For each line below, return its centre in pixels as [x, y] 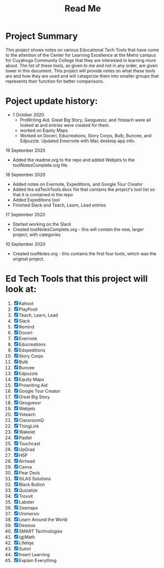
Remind [27, 327]
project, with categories [36, 235]
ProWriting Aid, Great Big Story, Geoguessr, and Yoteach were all [85, 120]
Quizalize [28, 490]
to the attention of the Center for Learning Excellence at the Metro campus [81, 55]
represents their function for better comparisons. [55, 81]
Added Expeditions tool [36, 200]
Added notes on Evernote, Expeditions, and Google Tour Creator [78, 184]
